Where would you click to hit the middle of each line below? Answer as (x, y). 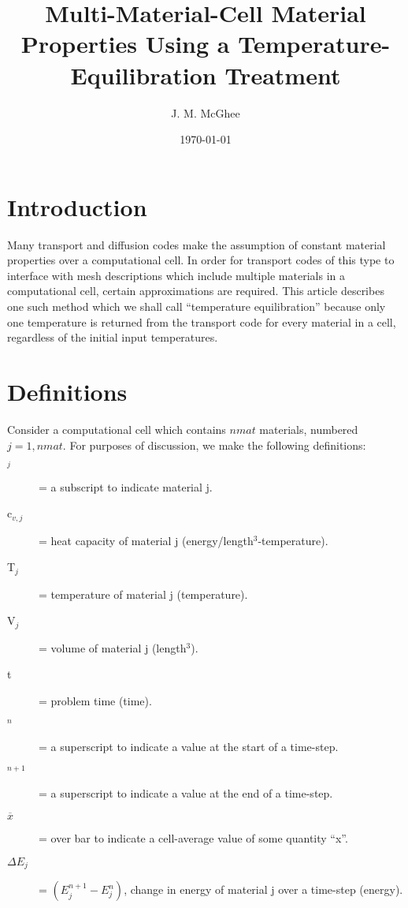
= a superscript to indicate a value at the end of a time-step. (186, 793)
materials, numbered (309, 429)
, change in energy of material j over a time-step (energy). (263, 889)
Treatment (283, 75)
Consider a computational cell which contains (117, 429)
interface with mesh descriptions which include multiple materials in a (176, 275)
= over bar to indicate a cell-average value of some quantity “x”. (193, 838)
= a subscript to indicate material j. (126, 486)
